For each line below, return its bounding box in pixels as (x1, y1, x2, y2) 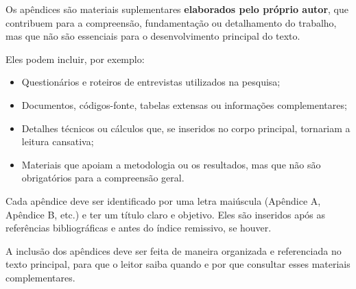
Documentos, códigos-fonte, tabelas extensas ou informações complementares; (21, 97, 347, 112)
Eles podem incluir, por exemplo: (5, 51, 145, 66)
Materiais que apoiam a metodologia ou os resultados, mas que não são (21, 157, 321, 171)
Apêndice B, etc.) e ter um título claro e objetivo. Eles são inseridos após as (5, 207, 326, 221)
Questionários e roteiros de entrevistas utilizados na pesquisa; (21, 75, 281, 89)
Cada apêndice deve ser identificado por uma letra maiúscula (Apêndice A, (5, 193, 321, 208)
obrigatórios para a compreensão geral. (21, 171, 185, 185)
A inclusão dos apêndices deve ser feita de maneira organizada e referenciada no (5, 243, 342, 257)
